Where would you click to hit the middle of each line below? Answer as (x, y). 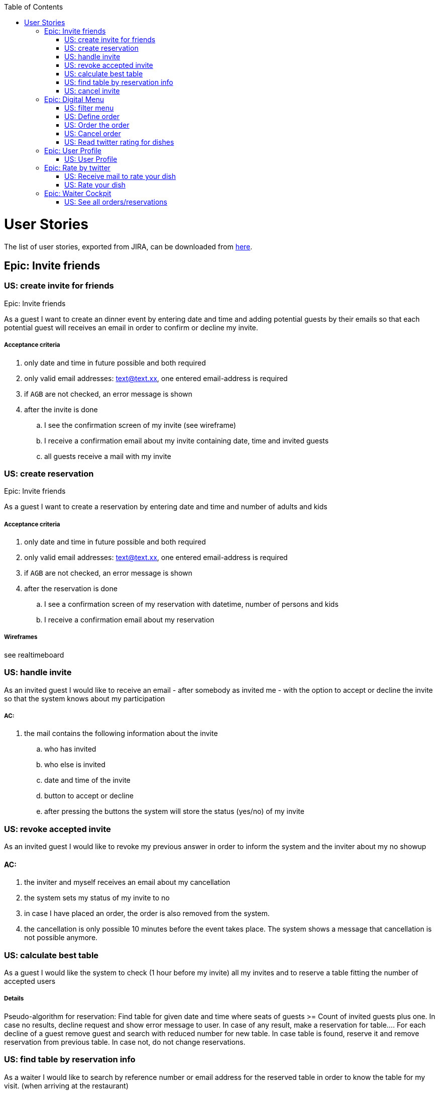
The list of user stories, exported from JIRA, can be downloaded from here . (128, 246)
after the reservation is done (71, 589)
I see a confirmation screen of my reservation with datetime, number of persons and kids (191, 604)
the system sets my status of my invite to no (97, 898)
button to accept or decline (89, 796)
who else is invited (75, 765)
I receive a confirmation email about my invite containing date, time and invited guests (187, 440)
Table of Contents (34, 7)
